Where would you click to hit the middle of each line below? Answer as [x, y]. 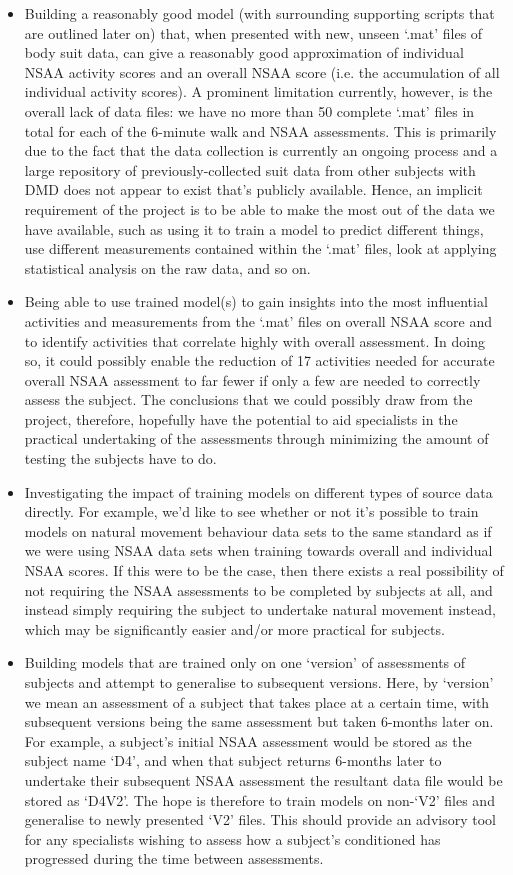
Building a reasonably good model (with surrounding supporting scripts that [259, 13]
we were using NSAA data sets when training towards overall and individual [258, 550]
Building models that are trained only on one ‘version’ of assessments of [245, 662]
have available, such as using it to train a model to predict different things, [254, 228]
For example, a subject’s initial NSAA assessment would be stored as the [248, 740]
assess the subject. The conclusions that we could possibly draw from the [248, 399]
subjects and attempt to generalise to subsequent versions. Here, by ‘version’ [259, 682]
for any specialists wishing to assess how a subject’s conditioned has [232, 838]
